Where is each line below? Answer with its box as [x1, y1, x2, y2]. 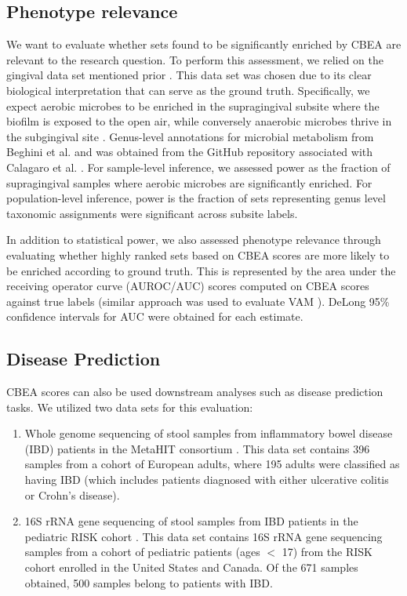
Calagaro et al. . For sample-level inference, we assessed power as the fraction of [6, 158, 391, 175]
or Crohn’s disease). [24, 486, 120, 503]
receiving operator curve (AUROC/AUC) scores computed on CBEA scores [6, 278, 369, 294]
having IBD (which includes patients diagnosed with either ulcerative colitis [24, 471, 389, 488]
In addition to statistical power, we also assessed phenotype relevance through [6, 231, 381, 248]
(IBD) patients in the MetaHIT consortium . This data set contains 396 [24, 440, 370, 456]
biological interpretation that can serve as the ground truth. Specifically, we [6, 82, 370, 98]
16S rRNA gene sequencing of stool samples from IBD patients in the [24, 513, 358, 529]
